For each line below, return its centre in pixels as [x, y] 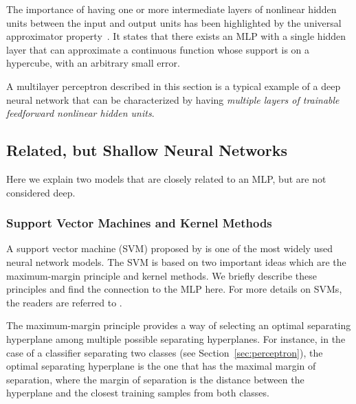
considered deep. [41, 192]
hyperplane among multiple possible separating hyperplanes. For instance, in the [176, 338]
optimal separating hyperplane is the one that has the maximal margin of [161, 366]
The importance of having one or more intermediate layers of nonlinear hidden [171, 9]
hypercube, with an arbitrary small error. [93, 63]
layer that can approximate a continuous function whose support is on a [158, 49]
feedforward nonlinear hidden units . [80, 113]
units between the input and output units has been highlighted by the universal [174, 22]
